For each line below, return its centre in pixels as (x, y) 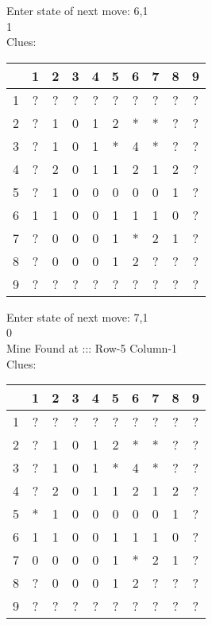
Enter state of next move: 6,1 (77, 10)
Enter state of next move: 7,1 (77, 316)
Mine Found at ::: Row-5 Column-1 (92, 347)
